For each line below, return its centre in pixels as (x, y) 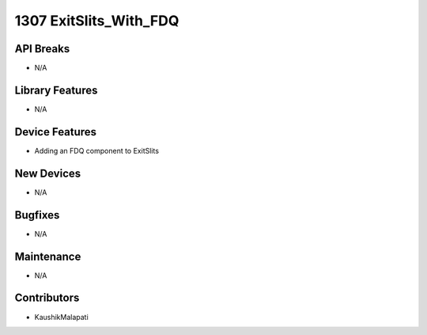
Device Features (56, 132)
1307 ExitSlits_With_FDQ (97, 21)
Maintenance (48, 256)
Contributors (47, 298)
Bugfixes (37, 215)
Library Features (56, 90)
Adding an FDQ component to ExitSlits (97, 150)
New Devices (48, 173)
